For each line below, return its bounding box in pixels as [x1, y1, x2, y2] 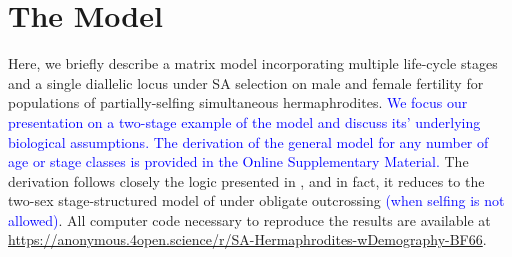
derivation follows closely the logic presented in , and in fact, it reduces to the [8, 170, 485, 191]
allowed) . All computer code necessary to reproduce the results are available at [8, 209, 491, 230]
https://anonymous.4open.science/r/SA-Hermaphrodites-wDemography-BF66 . [8, 229, 487, 250]
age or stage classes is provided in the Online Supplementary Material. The [8, 151, 469, 172]
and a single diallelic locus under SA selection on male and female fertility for [8, 72, 484, 93]
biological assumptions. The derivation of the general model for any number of [8, 131, 489, 152]
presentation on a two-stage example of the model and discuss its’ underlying [8, 111, 481, 132]
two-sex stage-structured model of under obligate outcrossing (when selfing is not [8, 190, 505, 211]
